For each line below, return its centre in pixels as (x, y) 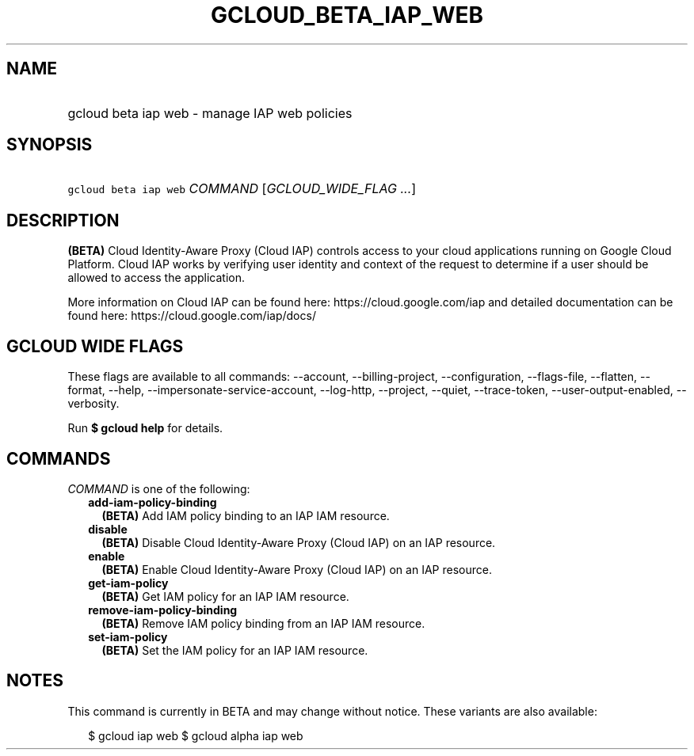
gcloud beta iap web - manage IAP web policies (210, 113)
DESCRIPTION (63, 220)
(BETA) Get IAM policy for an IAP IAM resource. (225, 596)
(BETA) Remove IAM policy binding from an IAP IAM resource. (263, 623)
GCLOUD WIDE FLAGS (95, 346)
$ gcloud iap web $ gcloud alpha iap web (196, 735)
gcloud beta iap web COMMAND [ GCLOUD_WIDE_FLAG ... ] (242, 189)
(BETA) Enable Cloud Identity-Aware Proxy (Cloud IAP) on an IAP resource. (297, 569)
